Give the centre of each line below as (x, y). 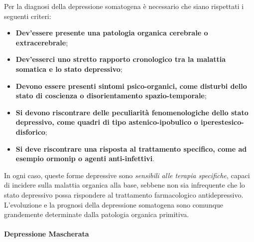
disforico (30, 131)
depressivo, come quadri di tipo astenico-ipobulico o (107, 122)
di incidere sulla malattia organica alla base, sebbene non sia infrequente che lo (125, 185)
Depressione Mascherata (47, 234)
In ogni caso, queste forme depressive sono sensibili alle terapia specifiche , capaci (127, 175)
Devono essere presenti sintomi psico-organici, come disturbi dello (131, 86)
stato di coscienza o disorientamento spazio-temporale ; (111, 96)
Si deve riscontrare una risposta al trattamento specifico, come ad (131, 148)
